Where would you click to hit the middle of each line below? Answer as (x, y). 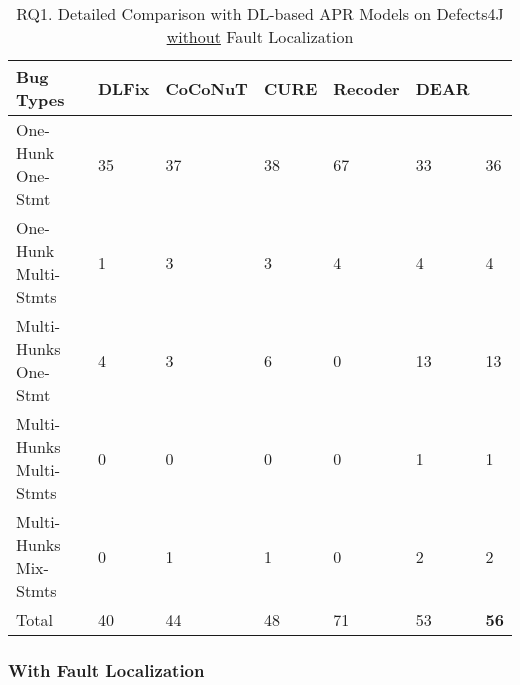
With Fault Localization (106, 669)
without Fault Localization (260, 36)
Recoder (366, 88)
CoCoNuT (206, 88)
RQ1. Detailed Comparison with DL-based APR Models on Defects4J (260, 13)
